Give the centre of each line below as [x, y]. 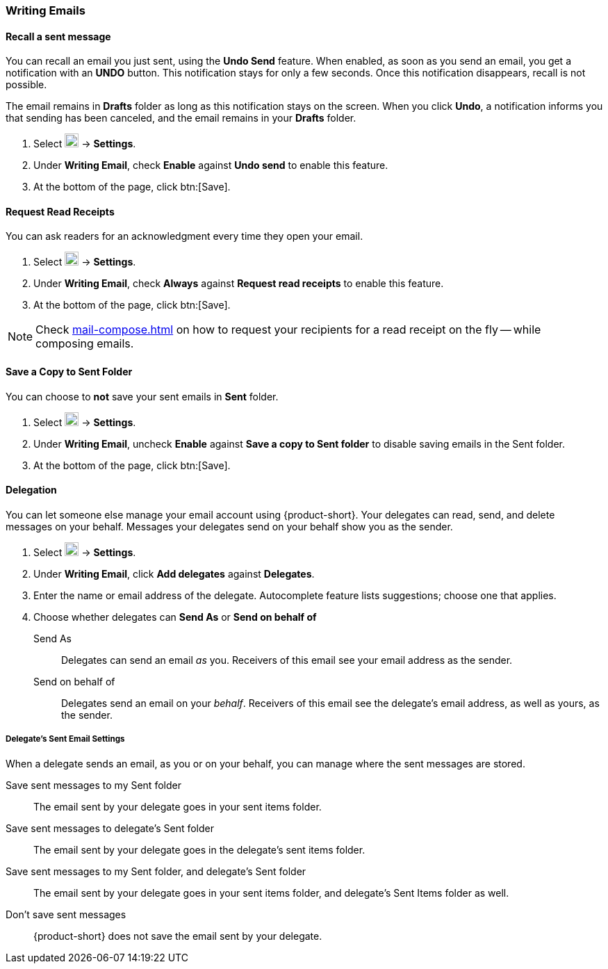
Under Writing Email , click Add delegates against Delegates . [174, 573]
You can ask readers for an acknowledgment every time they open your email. [184, 236]
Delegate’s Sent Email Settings [65, 739]
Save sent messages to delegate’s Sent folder [110, 828]
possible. [26, 85]
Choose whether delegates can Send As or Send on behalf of [175, 617]
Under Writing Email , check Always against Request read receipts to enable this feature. [239, 284]
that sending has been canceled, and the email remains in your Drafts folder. [181, 118]
